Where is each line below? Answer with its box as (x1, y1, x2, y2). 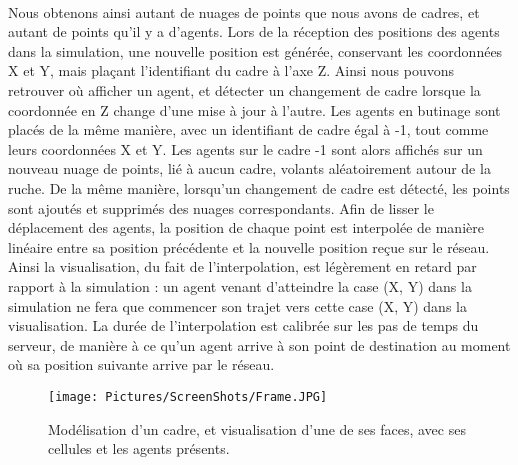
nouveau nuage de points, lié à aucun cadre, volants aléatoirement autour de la (8, 158, 491, 179)
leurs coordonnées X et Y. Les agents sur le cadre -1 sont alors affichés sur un (8, 138, 483, 159)
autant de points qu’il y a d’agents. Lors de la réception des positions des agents (8, 21, 500, 42)
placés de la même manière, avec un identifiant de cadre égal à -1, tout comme (8, 119, 489, 140)
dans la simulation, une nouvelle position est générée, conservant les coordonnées (8, 40, 503, 61)
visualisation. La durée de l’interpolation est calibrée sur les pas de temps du (8, 315, 479, 336)
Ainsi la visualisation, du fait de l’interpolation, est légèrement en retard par (8, 256, 477, 277)
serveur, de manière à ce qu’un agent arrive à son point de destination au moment (8, 334, 511, 355)
